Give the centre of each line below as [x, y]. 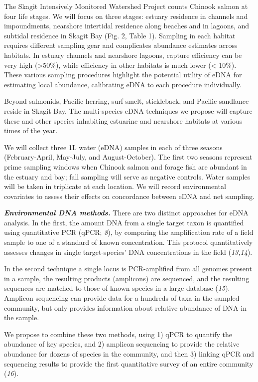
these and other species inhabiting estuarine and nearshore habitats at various [123, 120]
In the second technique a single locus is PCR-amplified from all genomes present [128, 269]
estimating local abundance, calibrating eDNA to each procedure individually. [123, 84]
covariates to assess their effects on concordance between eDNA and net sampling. [129, 196]
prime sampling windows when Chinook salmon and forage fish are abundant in [126, 166]
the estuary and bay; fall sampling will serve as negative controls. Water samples [127, 176]
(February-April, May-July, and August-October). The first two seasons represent [128, 157]
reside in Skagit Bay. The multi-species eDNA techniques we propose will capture [128, 110]
